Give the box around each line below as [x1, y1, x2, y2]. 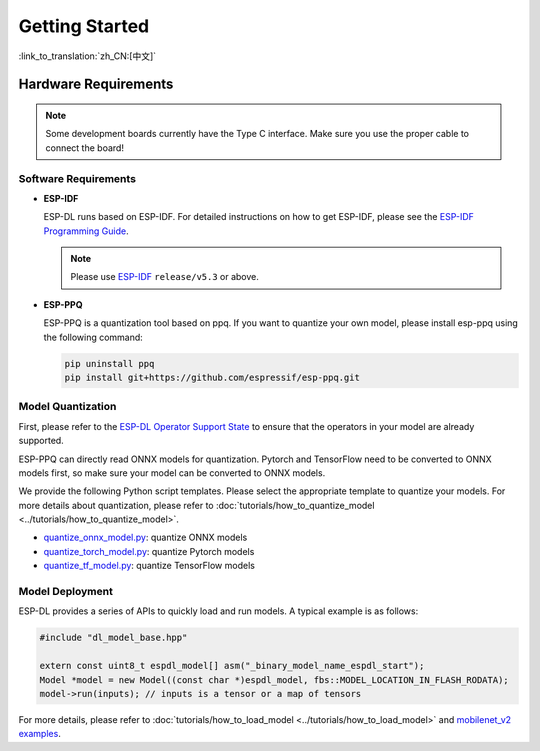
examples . [18, 728, 62, 740]
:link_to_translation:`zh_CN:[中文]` [18, 50, 157, 62]
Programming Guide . [43, 225, 129, 237]
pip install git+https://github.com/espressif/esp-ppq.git [64, 371, 360, 383]
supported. [18, 435, 64, 447]
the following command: [43, 331, 144, 343]
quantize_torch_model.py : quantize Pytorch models [43, 545, 255, 557]
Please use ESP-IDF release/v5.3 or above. [70, 271, 260, 283]
